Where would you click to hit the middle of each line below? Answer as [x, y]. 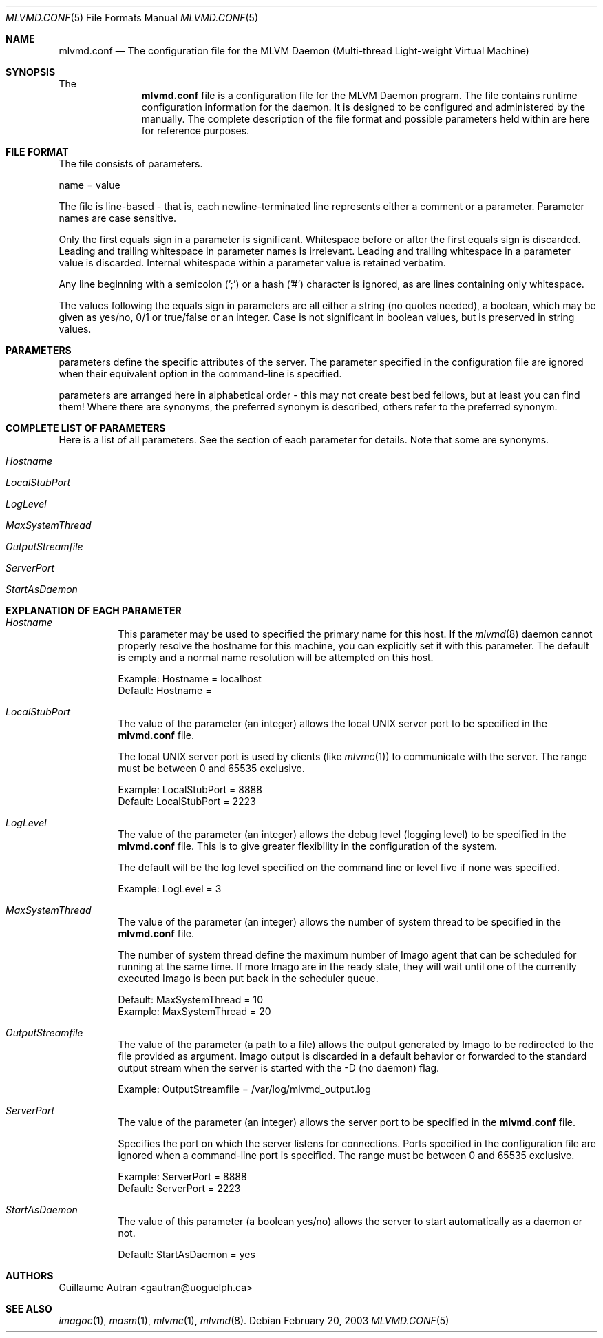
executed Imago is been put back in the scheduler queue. [248, 978]
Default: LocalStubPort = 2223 [187, 801]
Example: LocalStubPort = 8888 [190, 790]
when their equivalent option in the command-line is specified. [200, 374]
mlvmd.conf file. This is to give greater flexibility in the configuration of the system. [307, 846]
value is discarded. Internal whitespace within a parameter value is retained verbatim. [252, 263]
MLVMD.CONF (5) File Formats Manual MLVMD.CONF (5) [132, 18]
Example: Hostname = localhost [190, 679]
